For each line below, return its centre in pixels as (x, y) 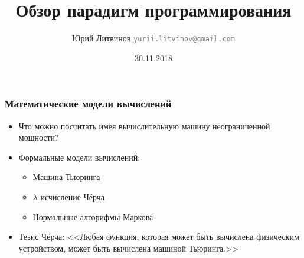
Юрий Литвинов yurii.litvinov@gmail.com (153, 38)
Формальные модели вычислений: (79, 157)
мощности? (39, 137)
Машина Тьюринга (66, 177)
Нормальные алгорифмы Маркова (93, 216)
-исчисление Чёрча (71, 197)
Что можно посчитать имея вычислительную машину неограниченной (144, 125)
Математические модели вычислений (88, 104)
